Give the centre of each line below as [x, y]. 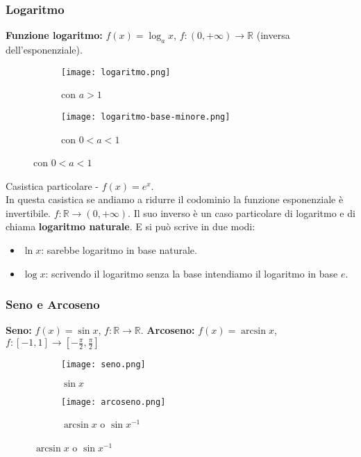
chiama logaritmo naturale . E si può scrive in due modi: [131, 226]
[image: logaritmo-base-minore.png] [146, 117]
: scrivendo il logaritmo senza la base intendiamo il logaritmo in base [192, 273]
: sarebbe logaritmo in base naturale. [119, 250]
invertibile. [28, 213]
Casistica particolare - [52, 185]
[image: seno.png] [103, 365]
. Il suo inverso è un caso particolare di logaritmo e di [242, 213]
